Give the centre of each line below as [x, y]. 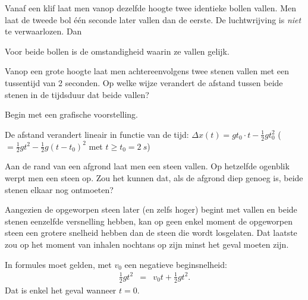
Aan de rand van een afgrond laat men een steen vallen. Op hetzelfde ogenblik [147, 166]
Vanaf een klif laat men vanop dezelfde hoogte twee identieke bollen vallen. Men [150, 8]
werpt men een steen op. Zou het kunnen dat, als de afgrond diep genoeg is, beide [154, 178]
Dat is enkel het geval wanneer [61, 290]
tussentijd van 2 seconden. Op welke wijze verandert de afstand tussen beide [144, 82]
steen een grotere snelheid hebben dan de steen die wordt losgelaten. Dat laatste [151, 233]
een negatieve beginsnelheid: [176, 264]
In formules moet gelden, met [58, 264]
